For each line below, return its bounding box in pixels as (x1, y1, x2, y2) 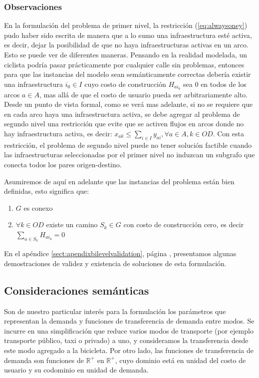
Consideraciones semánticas (4, 282, 149, 298)
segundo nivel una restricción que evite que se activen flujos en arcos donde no (4, 118, 244, 129)
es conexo (23, 202, 53, 213)
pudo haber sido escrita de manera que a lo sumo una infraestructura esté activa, (4, 29, 252, 40)
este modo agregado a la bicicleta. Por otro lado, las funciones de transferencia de (4, 345, 254, 355)
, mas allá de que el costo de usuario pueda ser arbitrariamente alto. (39, 89, 248, 99)
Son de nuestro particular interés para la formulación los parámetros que (4, 306, 226, 316)
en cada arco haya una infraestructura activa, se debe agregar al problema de (4, 108, 240, 119)
